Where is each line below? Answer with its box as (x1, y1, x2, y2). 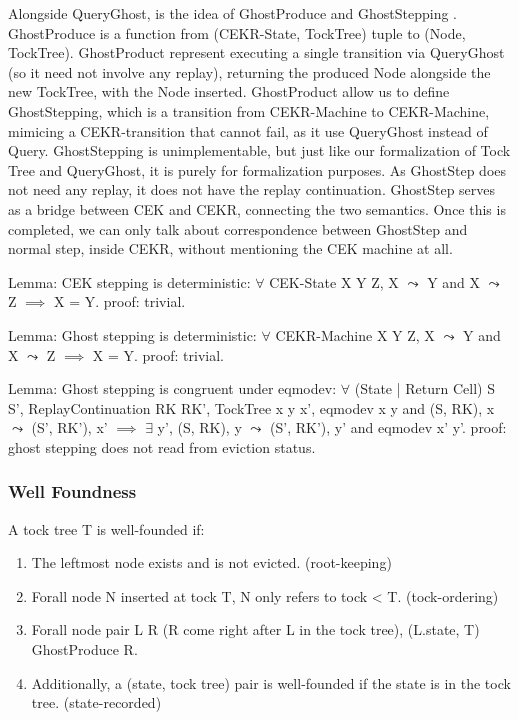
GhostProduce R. (31, 639, 138, 660)
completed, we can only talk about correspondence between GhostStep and (8, 218, 468, 239)
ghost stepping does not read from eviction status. (8, 436, 316, 457)
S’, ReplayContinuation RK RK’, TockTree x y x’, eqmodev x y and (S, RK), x (8, 397, 495, 418)
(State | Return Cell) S (354, 378, 495, 399)
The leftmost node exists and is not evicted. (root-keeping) (31, 552, 392, 573)
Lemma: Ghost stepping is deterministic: (8, 324, 257, 345)
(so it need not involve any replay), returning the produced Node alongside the (8, 61, 491, 82)
